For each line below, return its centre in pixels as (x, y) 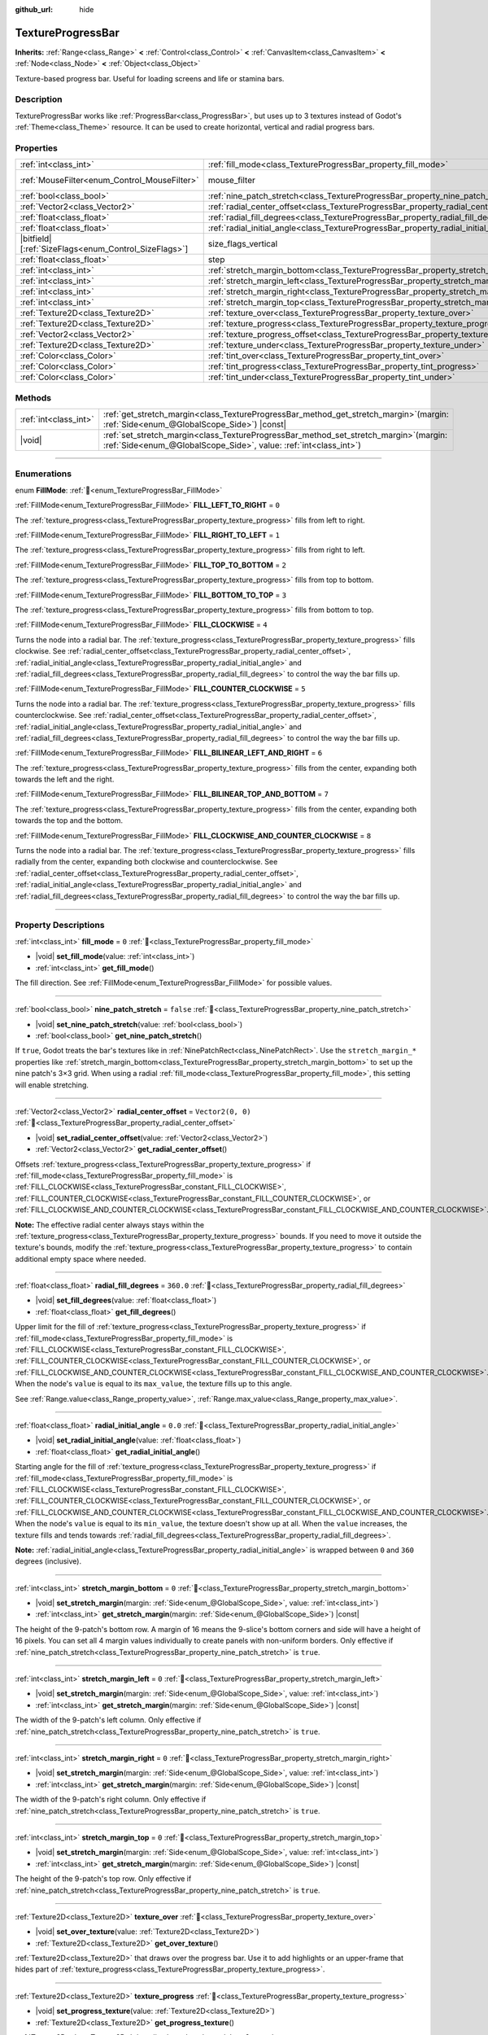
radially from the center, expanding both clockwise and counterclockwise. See (146, 862)
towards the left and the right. (65, 779)
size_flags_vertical (243, 244)
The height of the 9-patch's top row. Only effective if (103, 1879)
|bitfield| (36, 239)
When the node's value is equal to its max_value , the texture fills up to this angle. (154, 1384)
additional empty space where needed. (81, 1258)
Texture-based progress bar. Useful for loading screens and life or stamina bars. (150, 78)
